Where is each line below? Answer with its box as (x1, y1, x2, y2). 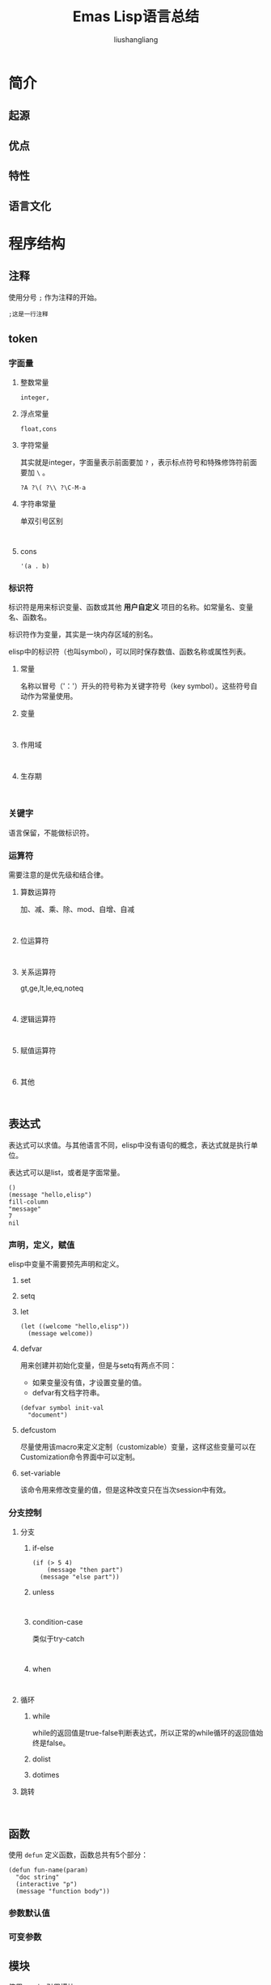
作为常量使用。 (27, 692, 78, 701)
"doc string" (15, 1873, 60, 1881)
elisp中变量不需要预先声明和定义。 (8, 1259, 124, 1269)
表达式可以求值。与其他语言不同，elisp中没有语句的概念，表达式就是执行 (8, 1139, 251, 1150)
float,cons (19, 425, 57, 433)
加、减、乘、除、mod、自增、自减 (19, 905, 135, 914)
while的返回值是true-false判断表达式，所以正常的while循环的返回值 (32, 1728, 256, 1738)
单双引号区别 (19, 516, 63, 526)
